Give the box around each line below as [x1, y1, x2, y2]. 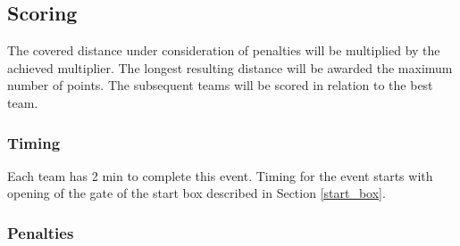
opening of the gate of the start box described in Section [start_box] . [7, 184, 386, 202]
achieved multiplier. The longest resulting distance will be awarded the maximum [7, 58, 453, 77]
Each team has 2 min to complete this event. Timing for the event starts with [7, 166, 433, 184]
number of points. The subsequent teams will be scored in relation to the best [7, 76, 433, 94]
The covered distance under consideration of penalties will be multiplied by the [7, 41, 440, 60]
